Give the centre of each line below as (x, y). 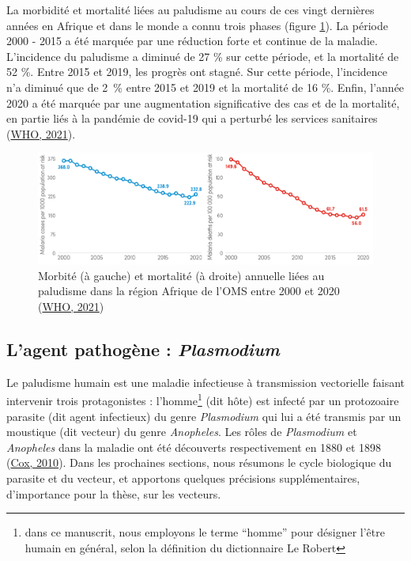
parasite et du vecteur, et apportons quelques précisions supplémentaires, (183, 478)
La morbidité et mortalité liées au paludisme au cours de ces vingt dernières (190, 9)
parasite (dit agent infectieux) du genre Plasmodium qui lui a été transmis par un (204, 416)
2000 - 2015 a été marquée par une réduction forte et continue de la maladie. (192, 41)
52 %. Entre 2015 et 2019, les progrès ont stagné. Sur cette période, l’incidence (197, 72)
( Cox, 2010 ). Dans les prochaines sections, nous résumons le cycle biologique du (199, 462)
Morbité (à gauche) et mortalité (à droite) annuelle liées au (181, 275)
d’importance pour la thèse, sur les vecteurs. (114, 493)
